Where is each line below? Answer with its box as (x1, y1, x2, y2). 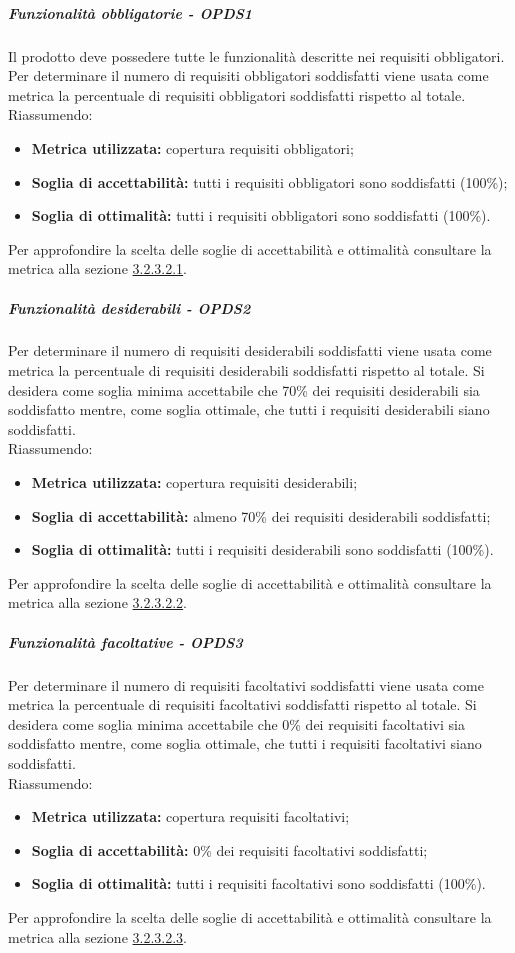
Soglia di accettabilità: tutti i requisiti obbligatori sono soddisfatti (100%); (31, 171, 508, 192)
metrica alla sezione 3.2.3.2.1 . (8, 258, 188, 279)
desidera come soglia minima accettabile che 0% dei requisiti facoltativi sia (8, 713, 465, 734)
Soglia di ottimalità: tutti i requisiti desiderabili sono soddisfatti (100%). (31, 539, 494, 560)
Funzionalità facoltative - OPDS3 (8, 631, 243, 652)
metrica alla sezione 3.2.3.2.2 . (8, 592, 188, 613)
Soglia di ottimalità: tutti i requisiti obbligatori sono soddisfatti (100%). (31, 205, 491, 226)
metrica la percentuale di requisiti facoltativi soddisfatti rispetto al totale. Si (8, 694, 477, 715)
